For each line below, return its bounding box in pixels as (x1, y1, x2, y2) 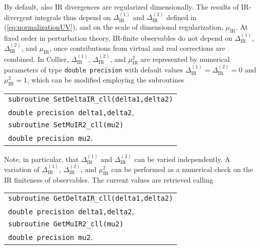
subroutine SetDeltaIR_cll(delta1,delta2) (8, 95, 173, 103)
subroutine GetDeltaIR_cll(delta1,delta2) (8, 194, 173, 203)
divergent (4, 12, 33, 22)
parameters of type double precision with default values (4, 64, 183, 75)
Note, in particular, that (4, 153, 79, 164)
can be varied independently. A (134, 153, 230, 164)
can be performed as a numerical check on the (111, 163, 253, 174)
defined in (166, 12, 197, 22)
